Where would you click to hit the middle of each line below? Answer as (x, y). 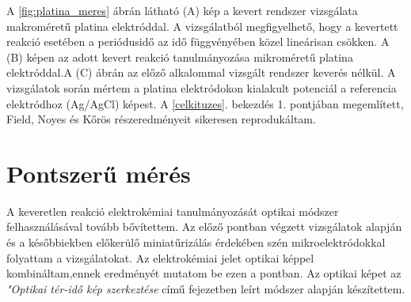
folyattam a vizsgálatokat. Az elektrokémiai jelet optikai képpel (160, 257)
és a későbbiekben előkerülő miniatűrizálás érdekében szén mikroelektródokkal (196, 242)
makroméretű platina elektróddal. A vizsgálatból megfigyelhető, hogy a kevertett (202, 26)
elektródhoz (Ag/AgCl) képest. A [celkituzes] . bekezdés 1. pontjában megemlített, (205, 103)
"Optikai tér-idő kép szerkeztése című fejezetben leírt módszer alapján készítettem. (206, 288)
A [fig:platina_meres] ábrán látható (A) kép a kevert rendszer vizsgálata (182, 10)
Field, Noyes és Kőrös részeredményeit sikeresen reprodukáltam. (161, 119)
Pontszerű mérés (99, 173)
